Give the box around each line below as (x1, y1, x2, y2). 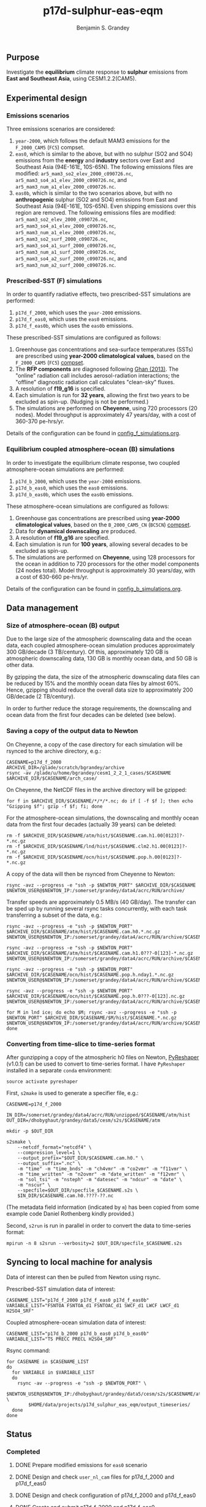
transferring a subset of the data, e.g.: (6, 911, 102, 919)
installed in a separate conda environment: (6, 1066, 112, 1074)
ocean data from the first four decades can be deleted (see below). (6, 711, 177, 719)
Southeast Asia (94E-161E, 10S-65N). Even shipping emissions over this (15, 202, 196, 210)
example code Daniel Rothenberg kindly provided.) (6, 1209, 135, 1217)
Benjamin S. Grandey (76, 24, 130, 31)
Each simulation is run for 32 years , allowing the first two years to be (15, 392, 190, 399)
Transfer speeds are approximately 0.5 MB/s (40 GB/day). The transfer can (6, 898, 196, 906)
